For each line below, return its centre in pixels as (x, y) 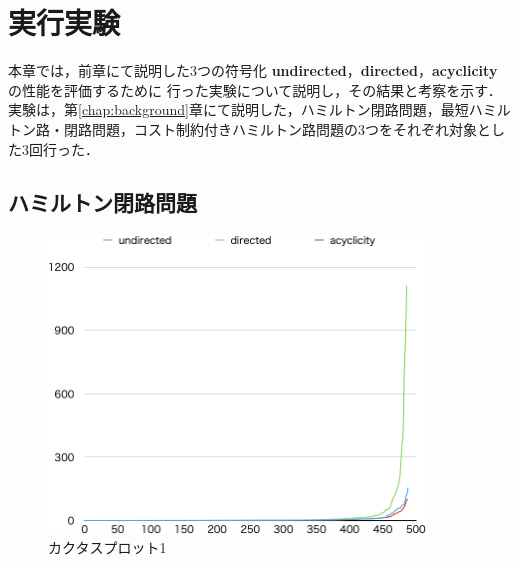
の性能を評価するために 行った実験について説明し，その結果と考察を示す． (255, 89)
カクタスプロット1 (107, 547)
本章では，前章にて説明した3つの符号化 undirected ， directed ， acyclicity (253, 70)
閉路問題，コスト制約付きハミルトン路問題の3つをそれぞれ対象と (277, 128)
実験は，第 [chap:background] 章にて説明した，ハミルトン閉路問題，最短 (238, 109)
